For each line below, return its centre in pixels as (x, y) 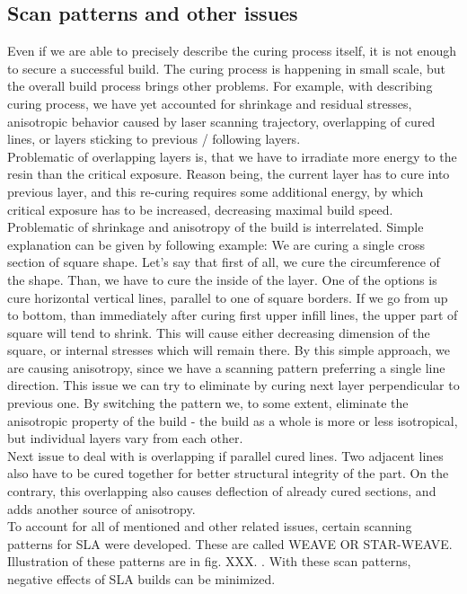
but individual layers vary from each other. (125, 438)
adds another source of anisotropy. (101, 508)
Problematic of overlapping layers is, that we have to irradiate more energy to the (232, 156)
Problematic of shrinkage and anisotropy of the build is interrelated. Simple (216, 227)
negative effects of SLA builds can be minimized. (141, 579)
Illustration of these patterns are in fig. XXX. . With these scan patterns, (209, 561)
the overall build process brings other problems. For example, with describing (220, 86)
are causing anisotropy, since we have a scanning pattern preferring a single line (226, 367)
